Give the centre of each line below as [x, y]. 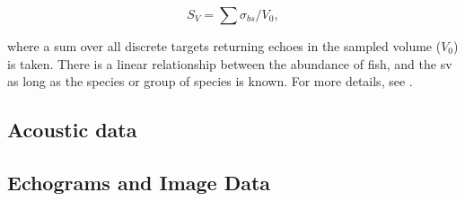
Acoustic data [72, 130]
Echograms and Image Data [139, 182]
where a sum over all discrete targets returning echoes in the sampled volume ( [224, 46]
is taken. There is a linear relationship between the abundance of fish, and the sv [230, 63]
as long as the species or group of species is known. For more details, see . [210, 81]
